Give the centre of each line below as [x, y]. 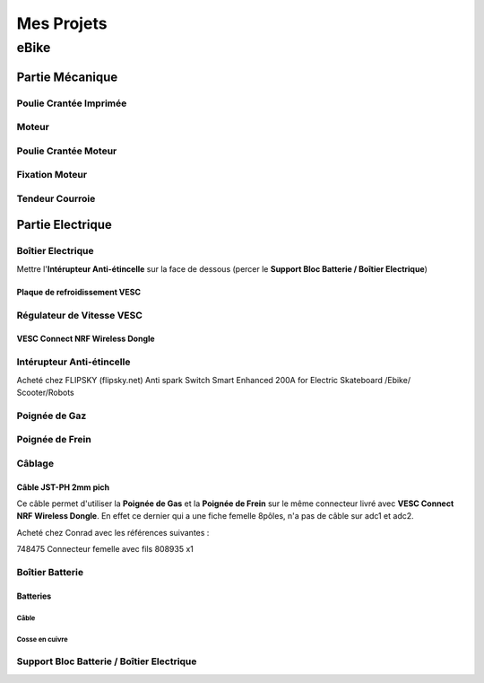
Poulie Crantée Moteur [67, 151]
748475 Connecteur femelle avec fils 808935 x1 [105, 549]
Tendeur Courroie [56, 198]
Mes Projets [62, 23]
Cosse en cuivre [42, 640]
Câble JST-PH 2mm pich [63, 487]
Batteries [34, 596]
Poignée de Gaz [52, 416]
